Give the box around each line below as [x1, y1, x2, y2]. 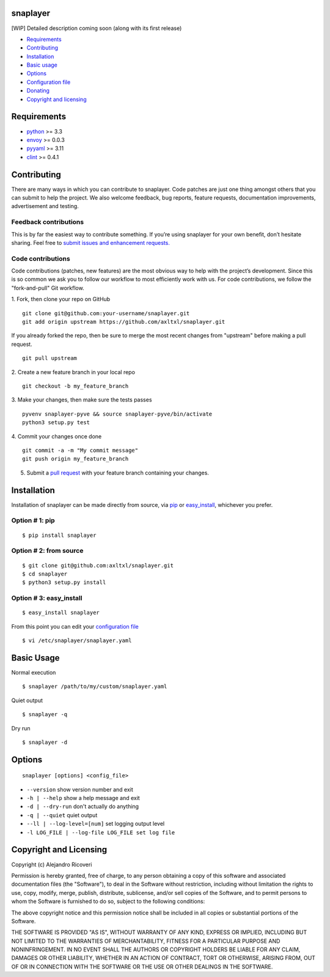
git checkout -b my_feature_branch [22, 383, 129, 389]
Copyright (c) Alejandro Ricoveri [11, 861, 92, 868]
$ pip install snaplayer [22, 531, 97, 539]
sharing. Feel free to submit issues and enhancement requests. [11, 239, 170, 246]
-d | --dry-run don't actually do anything [26, 803, 139, 810]
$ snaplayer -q [22, 711, 68, 718]
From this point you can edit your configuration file [11, 623, 139, 630]
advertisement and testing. [11, 203, 79, 210]
